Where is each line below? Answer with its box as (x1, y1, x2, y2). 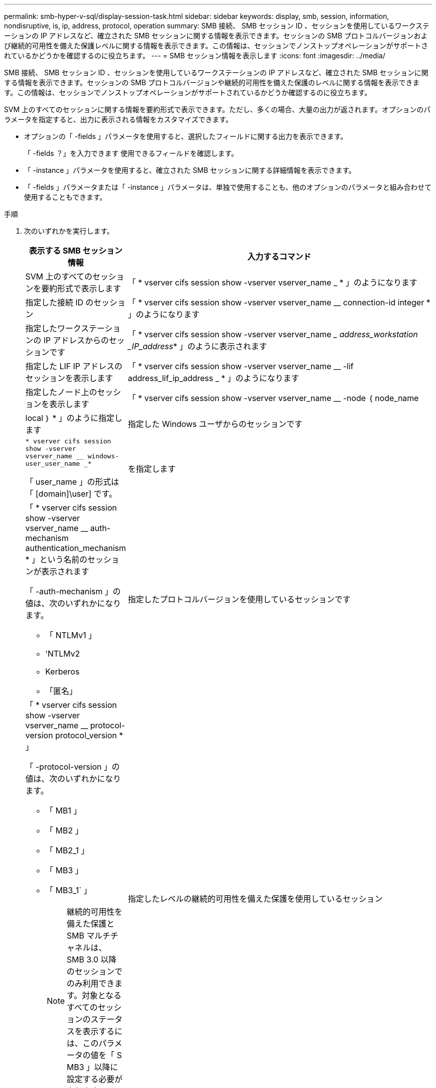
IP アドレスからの (43, 335, 109, 345)
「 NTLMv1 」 (45, 630, 97, 640)
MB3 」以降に (67, 1062, 118, 1072)
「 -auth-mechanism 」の (25, 586, 121, 596)
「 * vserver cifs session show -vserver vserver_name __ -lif (128, 361, 354, 371)
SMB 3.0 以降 (67, 954, 117, 964)
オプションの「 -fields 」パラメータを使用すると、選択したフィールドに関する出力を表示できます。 (24, 132, 347, 140)
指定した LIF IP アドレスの (25, 361, 122, 371)
